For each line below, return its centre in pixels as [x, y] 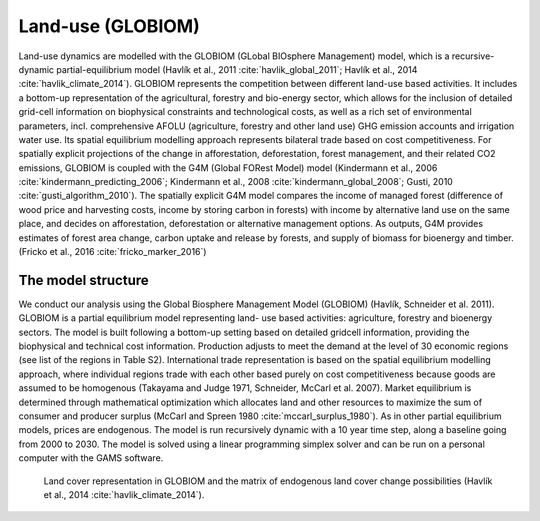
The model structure [83, 280]
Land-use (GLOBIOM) [109, 26]
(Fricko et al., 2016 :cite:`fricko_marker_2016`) [112, 252]
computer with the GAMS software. [91, 458]
